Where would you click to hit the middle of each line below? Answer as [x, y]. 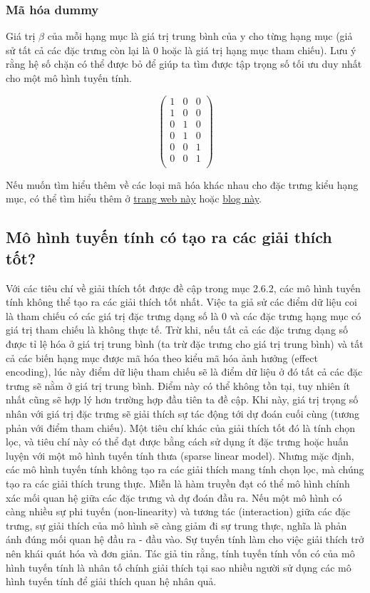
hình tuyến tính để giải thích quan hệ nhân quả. [111, 581]
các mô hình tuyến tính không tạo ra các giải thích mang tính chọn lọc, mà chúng [185, 469]
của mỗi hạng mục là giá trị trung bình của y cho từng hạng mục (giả [200, 36]
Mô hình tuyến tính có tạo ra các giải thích [169, 237]
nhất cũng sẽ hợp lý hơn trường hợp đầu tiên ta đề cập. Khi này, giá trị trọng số [182, 399]
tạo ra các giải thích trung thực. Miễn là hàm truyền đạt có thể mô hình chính [178, 483]
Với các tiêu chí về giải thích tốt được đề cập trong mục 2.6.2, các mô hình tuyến [183, 288]
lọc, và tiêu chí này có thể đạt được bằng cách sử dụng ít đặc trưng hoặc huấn [177, 442]
